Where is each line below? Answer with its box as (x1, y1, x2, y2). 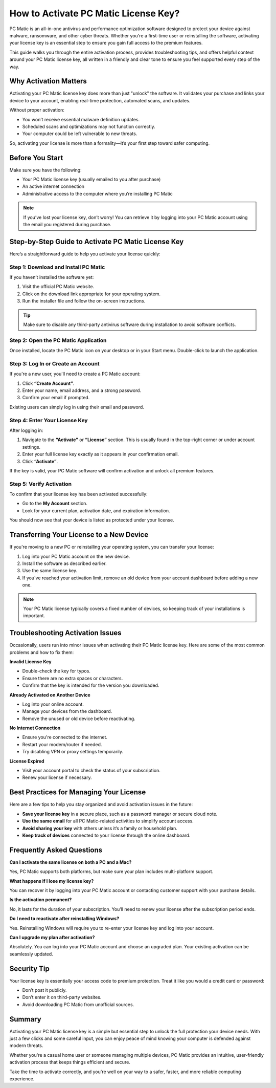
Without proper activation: (9, 107, 65, 113)
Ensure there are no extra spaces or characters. (22, 675, 123, 681)
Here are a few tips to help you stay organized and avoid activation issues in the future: (9, 801, 193, 808)
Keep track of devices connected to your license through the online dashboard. (22, 832, 191, 838)
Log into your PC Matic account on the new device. (22, 553, 130, 559)
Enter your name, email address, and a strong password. (22, 387, 142, 394)
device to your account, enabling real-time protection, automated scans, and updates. (9, 97, 191, 103)
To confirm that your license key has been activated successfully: (9, 491, 148, 497)
